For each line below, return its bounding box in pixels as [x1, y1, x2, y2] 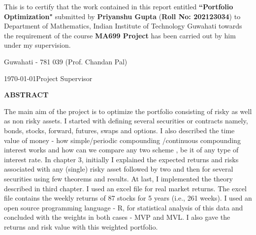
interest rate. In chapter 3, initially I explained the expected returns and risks [4, 154, 239, 164]
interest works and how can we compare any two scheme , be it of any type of [4, 145, 239, 155]
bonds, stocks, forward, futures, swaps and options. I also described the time [4, 125, 235, 135]
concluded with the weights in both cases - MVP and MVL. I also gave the [4, 212, 230, 222]
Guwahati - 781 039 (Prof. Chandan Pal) [4, 56, 128, 66]
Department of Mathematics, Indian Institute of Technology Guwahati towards [4, 21, 242, 31]
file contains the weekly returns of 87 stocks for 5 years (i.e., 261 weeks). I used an [4, 193, 252, 203]
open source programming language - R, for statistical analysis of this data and [4, 202, 243, 212]
